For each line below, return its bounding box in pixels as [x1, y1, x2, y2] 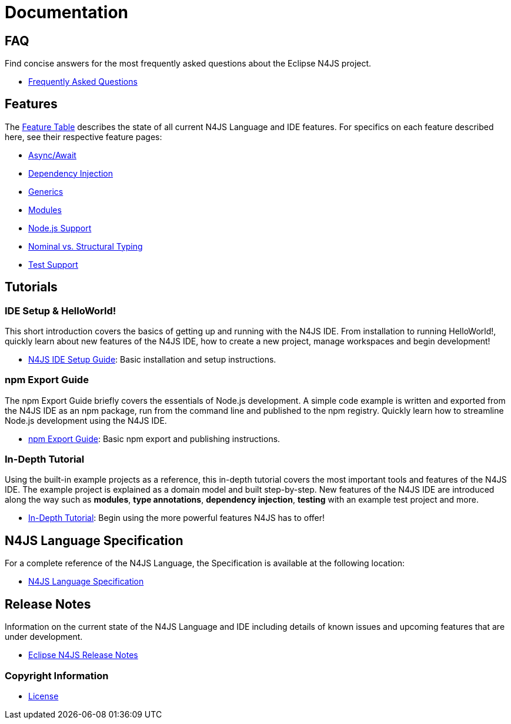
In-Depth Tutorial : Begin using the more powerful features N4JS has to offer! [28, 513, 325, 523]
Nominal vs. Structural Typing [28, 241, 143, 251]
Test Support [28, 259, 78, 270]
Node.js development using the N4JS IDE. [5, 415, 167, 426]
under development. [5, 632, 83, 642]
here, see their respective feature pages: [5, 131, 162, 142]
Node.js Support [28, 222, 92, 233]
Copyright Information [5, 669, 109, 682]
